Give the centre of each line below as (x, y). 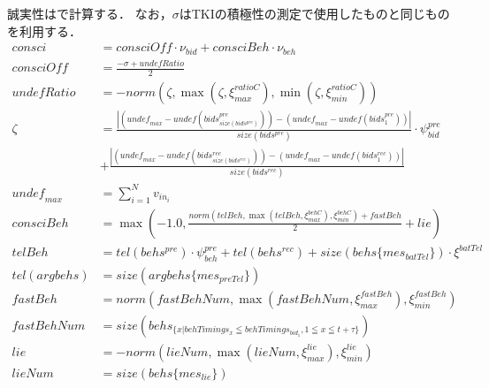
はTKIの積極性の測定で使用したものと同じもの (314, 13)
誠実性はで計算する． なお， (90, 13)
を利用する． (44, 30)
